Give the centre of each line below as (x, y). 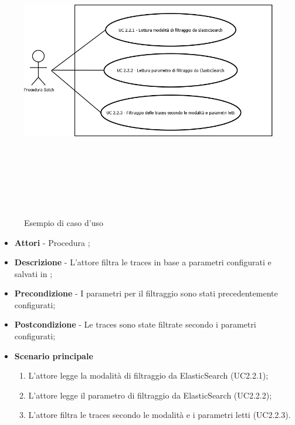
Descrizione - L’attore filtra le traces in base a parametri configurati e (143, 262)
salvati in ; (33, 273)
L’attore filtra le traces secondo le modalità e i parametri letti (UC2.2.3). (160, 415)
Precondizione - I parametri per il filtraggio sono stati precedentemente (146, 293)
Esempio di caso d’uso (64, 222)
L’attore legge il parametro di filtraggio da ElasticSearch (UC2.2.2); (150, 395)
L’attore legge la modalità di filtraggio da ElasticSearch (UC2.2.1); (148, 375)
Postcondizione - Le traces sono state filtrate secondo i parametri (135, 324)
